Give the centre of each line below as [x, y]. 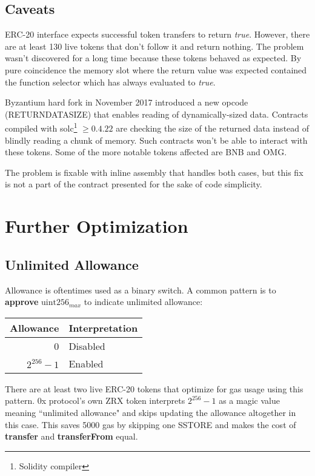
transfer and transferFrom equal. [71, 436]
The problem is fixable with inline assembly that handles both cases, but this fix [154, 172]
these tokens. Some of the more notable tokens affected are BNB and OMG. [146, 152]
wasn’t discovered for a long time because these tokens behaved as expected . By [153, 58]
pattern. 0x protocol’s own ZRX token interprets [95, 401]
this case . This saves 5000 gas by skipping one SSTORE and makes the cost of [151, 424]
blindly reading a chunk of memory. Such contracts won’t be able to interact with [156, 140]
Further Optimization [97, 226]
